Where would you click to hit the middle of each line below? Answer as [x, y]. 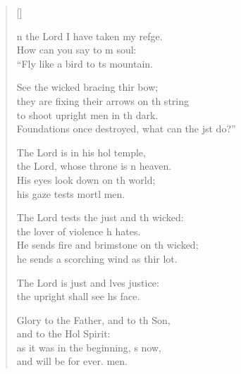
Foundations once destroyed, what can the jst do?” [126, 129]
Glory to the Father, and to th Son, [93, 319]
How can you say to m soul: [76, 50]
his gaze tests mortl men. [71, 193]
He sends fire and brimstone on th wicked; [107, 245]
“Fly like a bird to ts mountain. [85, 63]
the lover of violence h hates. [79, 231]
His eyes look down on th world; [86, 179]
